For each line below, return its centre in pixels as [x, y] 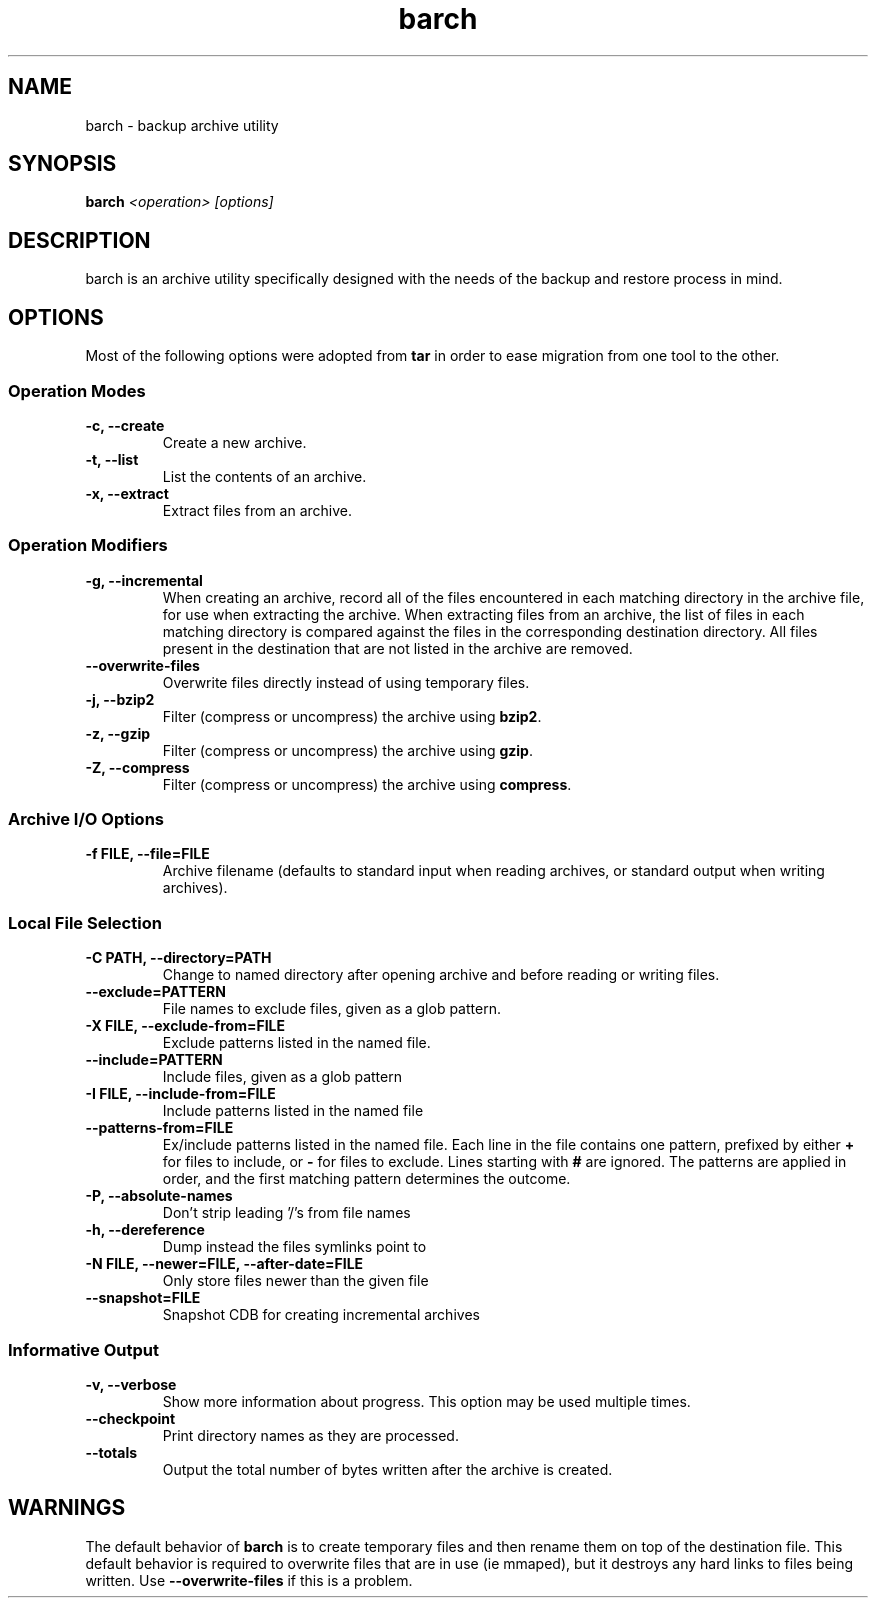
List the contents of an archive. [264, 476]
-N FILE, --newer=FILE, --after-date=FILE [224, 1264]
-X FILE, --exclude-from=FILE [185, 1026]
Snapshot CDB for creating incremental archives [321, 1315]
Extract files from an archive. [257, 510]
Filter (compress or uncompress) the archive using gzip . [347, 750]
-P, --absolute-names [159, 1196]
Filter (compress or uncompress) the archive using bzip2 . [352, 716]
